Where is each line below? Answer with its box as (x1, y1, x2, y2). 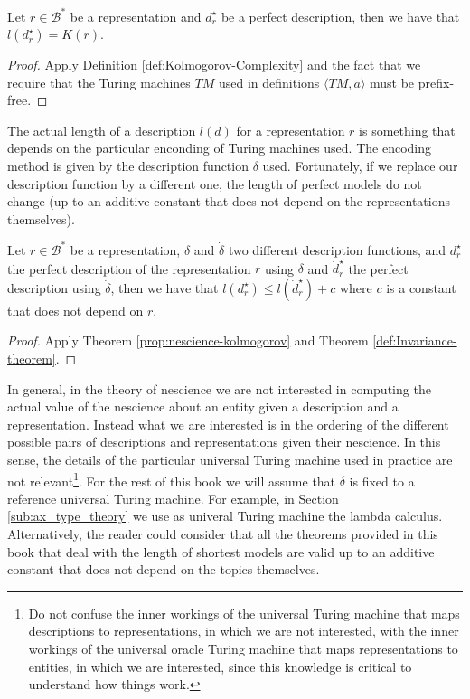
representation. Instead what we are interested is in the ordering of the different (7, 414, 449, 433)
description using (7, 278, 101, 297)
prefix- (418, 72, 455, 91)
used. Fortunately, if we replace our (262, 156, 458, 175)
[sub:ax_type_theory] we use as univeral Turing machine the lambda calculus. (7, 506, 443, 525)
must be (369, 72, 415, 91)
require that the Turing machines (7, 72, 191, 91)
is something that (359, 120, 456, 139)
